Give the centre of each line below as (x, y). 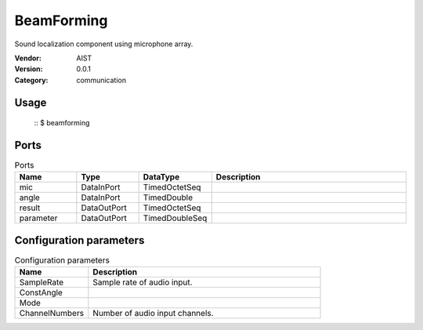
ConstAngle (41, 292)
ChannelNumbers (52, 314)
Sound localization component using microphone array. (104, 44)
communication (101, 80)
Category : (31, 80)
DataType (161, 177)
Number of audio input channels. (154, 314)
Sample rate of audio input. (143, 282)
